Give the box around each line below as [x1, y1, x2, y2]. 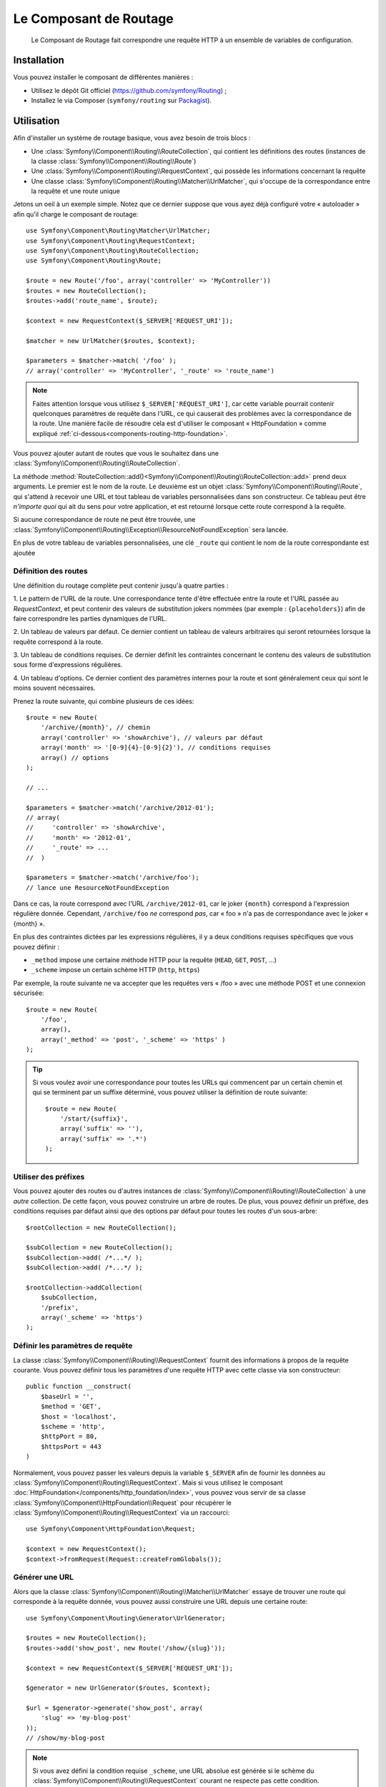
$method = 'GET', [40, 1402, 102, 1411]
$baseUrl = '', [40, 1392, 94, 1400]
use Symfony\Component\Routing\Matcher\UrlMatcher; [26, 227, 211, 235]
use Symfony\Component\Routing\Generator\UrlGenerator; [26, 1614, 226, 1622]
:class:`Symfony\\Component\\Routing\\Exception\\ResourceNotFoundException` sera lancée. [13, 525, 289, 534]
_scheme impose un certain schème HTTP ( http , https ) [31, 966, 200, 974]
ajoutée [13, 548, 36, 557]
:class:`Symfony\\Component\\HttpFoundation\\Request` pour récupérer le [13, 1498, 232, 1507]
